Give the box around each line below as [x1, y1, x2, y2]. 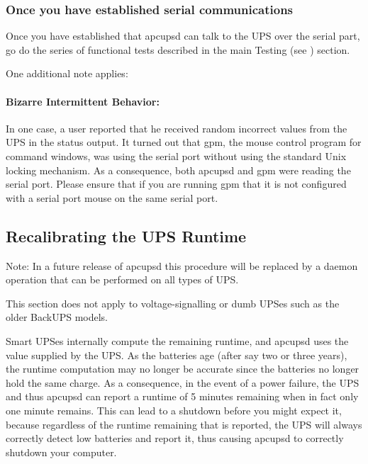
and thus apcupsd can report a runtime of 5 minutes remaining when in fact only [6, 389, 359, 404]
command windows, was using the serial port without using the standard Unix [6, 148, 347, 163]
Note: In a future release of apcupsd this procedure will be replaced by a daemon [6, 258, 358, 273]
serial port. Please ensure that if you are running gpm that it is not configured [6, 176, 347, 191]
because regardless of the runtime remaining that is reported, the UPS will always [6, 417, 362, 431]
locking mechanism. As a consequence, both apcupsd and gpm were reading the [6, 162, 351, 177]
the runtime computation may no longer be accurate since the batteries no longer [6, 361, 359, 376]
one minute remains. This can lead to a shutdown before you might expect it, [6, 402, 342, 417]
